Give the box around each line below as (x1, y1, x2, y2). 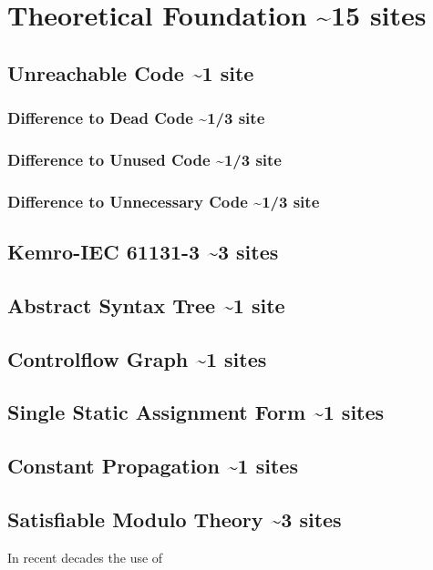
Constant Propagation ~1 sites (7, 452, 298, 480)
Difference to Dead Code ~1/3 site (7, 107, 265, 129)
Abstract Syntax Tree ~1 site (7, 290, 285, 319)
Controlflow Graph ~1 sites (7, 344, 267, 372)
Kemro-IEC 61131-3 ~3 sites (7, 238, 279, 266)
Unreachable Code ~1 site (7, 58, 254, 87)
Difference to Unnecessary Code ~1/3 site (7, 189, 320, 212)
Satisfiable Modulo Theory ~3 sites (7, 504, 342, 533)
